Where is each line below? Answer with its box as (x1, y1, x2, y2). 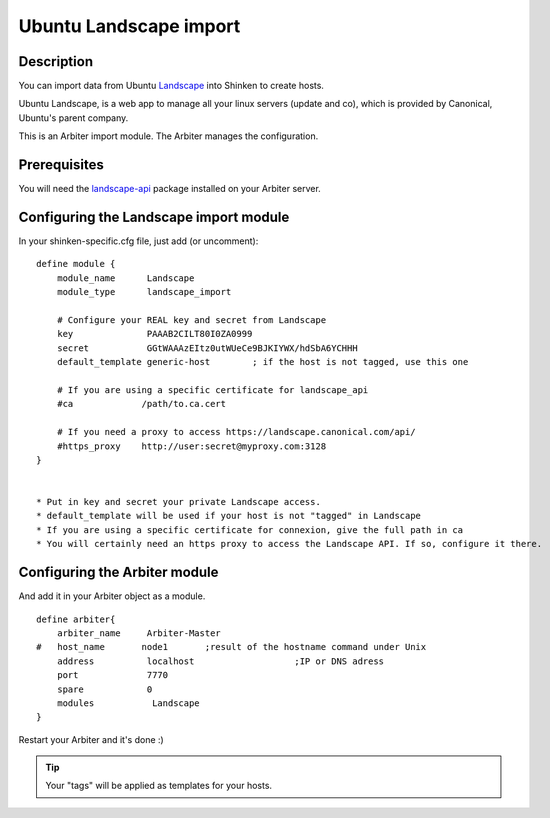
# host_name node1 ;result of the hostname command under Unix (36, 641, 427, 653)
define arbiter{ (36, 613, 116, 625)
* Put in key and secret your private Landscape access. (36, 496, 322, 508)
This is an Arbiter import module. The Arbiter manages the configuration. (18, 130, 319, 142)
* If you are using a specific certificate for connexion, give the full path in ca (36, 524, 464, 535)
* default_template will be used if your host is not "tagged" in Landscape (36, 510, 422, 522)
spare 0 (56, 683, 153, 695)
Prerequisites (18, 156, 104, 174)
